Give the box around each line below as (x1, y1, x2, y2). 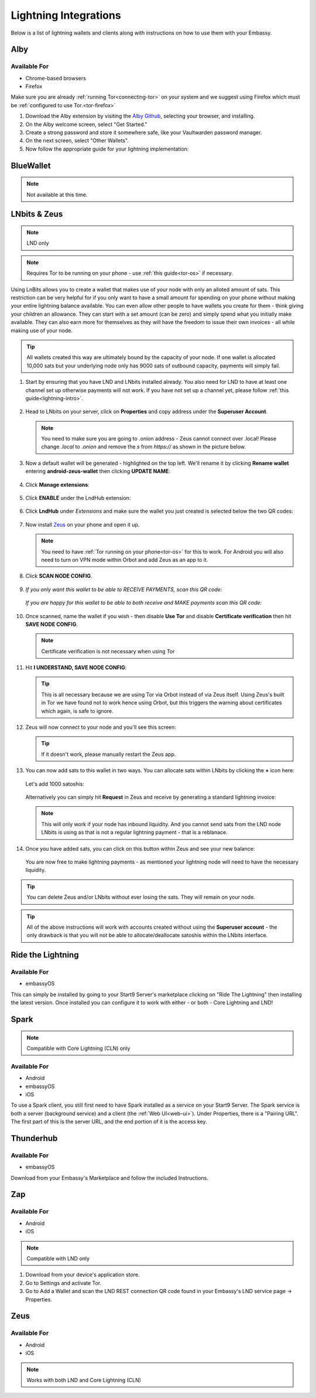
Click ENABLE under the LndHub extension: (25, 495, 131, 502)
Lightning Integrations (11, 9, 121, 22)
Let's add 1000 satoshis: (25, 780, 84, 787)
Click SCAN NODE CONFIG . (25, 572, 93, 579)
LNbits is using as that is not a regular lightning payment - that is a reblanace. (41, 829, 228, 836)
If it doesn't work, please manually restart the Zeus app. (41, 751, 176, 758)
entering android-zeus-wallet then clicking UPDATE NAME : (25, 468, 171, 475)
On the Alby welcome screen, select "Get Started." (25, 121, 147, 128)
